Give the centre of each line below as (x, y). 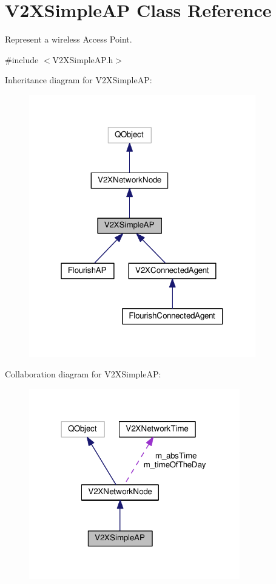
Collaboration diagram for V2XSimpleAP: (83, 374)
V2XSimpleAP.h (83, 59)
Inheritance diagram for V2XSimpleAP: (79, 80)
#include (22, 59)
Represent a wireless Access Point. (69, 39)
